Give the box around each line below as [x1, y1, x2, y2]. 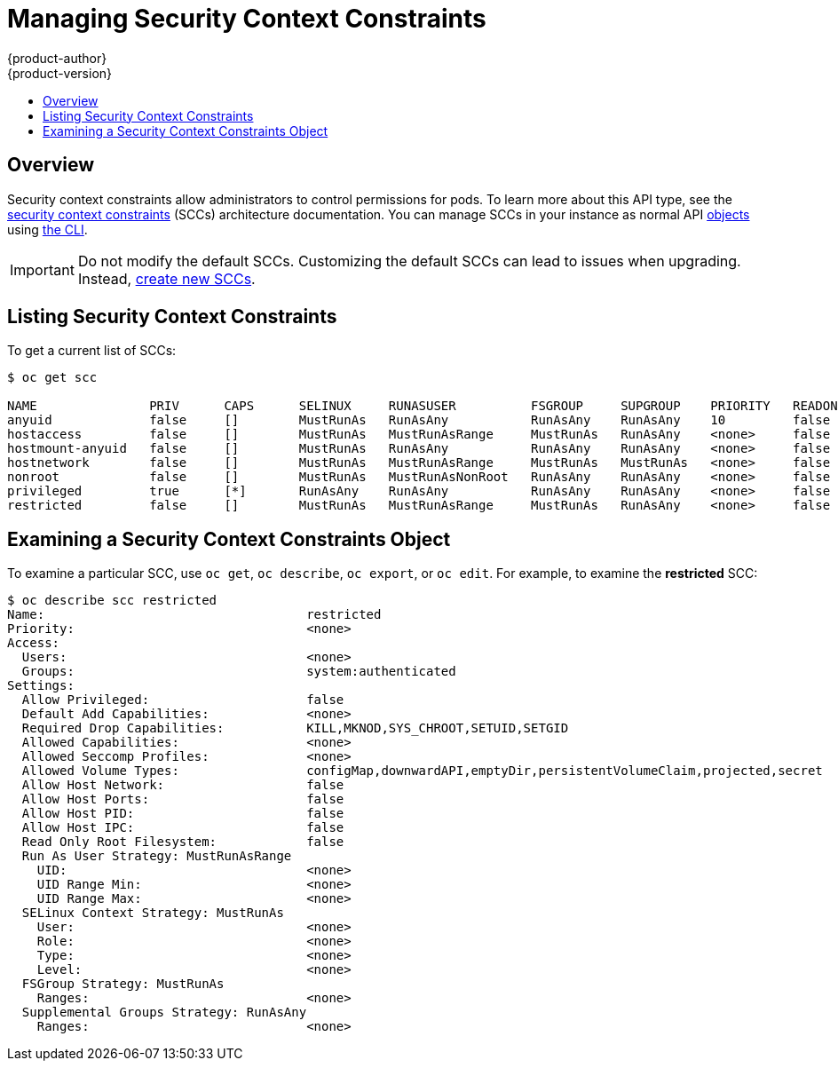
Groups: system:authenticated [21, 664, 456, 679]
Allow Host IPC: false [21, 820, 344, 835]
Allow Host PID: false [21, 806, 344, 821]
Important [10, 260, 75, 279]
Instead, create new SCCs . [77, 269, 256, 288]
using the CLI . [7, 221, 88, 237]
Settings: [7, 678, 75, 693]
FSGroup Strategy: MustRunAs [21, 977, 225, 992]
